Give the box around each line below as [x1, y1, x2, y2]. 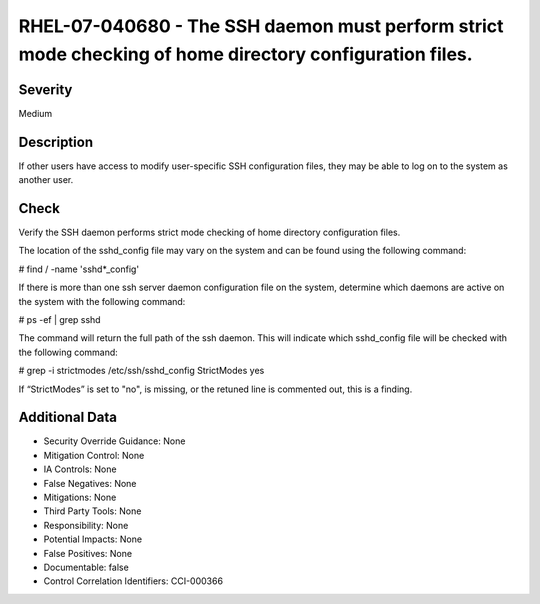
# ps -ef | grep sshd [18, 314, 101, 326]
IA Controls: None [43, 463, 117, 475]
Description [18, 133, 94, 150]
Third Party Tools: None [43, 505, 142, 517]
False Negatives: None [43, 477, 137, 489]
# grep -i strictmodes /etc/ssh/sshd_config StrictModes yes [18, 365, 265, 377]
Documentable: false [43, 561, 129, 573]
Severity [18, 81, 73, 98]
